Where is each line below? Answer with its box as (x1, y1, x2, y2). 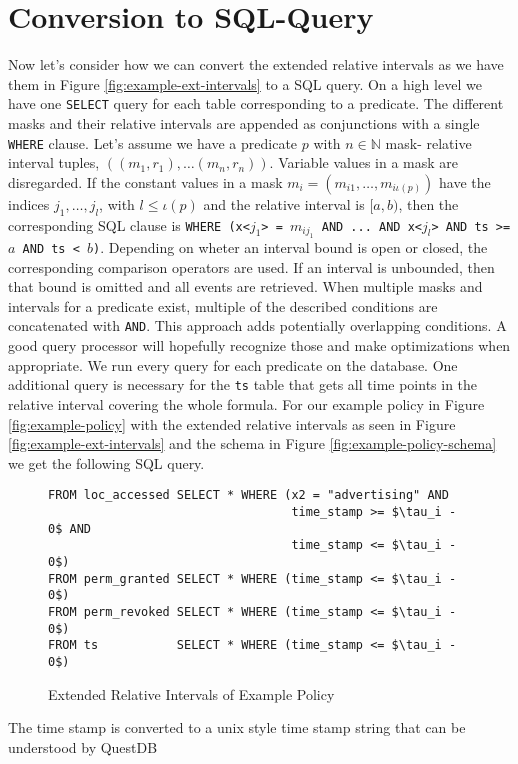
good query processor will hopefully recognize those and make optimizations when (8, 335, 511, 356)
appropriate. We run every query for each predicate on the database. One (8, 354, 458, 375)
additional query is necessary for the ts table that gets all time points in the (8, 374, 478, 395)
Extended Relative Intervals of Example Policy (48, 683, 335, 704)
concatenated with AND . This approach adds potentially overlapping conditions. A (8, 315, 507, 336)
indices (8, 193, 50, 214)
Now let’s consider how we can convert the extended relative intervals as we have (8, 54, 504, 75)
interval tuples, (8, 152, 100, 173)
